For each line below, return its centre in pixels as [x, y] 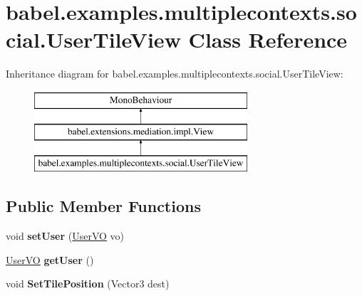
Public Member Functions [103, 206]
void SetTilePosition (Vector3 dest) [88, 284]
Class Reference [268, 39]
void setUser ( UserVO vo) [65, 236]
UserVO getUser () [50, 259]
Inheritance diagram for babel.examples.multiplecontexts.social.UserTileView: [175, 74]
